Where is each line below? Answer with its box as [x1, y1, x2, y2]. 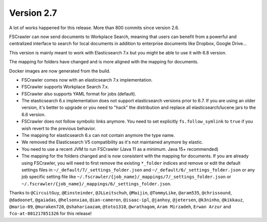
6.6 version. [21, 111, 46, 117]
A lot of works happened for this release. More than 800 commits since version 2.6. [9, 25, 179, 31]
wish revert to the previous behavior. [21, 125, 96, 131]
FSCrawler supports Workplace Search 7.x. [21, 84, 109, 90]
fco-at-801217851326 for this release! [9, 211, 92, 217]
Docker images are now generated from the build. [9, 68, 111, 74]
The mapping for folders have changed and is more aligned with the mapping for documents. [9, 59, 199, 65]
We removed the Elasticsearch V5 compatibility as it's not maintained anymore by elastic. [21, 139, 204, 145]
